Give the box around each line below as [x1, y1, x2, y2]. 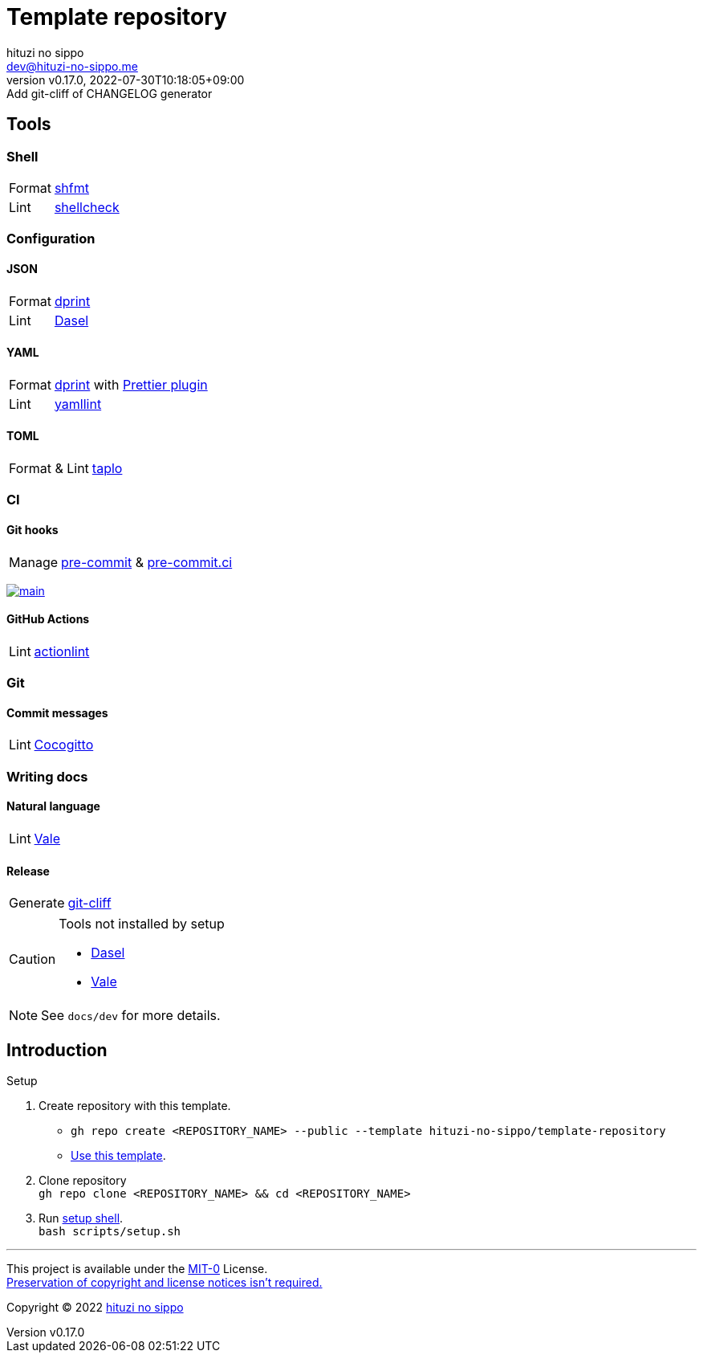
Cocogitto [34, 737, 94, 753]
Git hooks [6, 522, 59, 537]
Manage [9, 553, 59, 570]
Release [6, 863, 50, 878]
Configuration [6, 231, 95, 247]
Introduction [6, 1039, 108, 1060]
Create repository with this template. [39, 1099, 231, 1113]
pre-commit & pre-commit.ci [61, 553, 233, 570]
